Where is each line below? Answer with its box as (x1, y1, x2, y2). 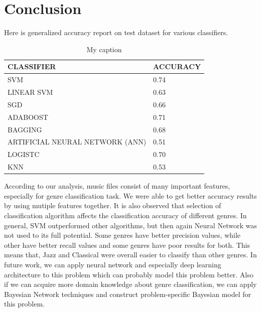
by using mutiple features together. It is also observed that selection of (4, 200, 221, 211)
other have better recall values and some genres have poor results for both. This (4, 239, 250, 250)
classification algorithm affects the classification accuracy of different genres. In (4, 210, 247, 220)
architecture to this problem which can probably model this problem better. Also (4, 269, 253, 279)
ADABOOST (8, 111, 48, 122)
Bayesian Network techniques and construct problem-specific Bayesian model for (4, 288, 251, 299)
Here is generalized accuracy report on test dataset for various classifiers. (4, 27, 228, 38)
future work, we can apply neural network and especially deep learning (4, 259, 221, 269)
